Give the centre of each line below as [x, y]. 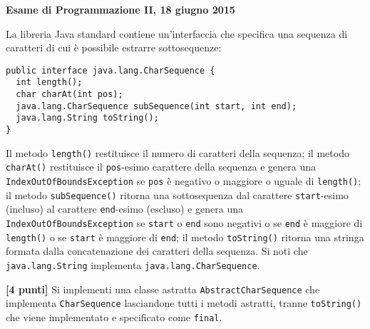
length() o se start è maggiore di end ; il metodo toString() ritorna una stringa [185, 237]
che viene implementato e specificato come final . [114, 317]
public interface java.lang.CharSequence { [111, 70]
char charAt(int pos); [70, 95]
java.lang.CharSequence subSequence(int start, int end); [156, 106]
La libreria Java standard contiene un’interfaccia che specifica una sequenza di [177, 33]
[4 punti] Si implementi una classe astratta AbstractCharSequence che [163, 289]
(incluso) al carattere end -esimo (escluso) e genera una [124, 209]
